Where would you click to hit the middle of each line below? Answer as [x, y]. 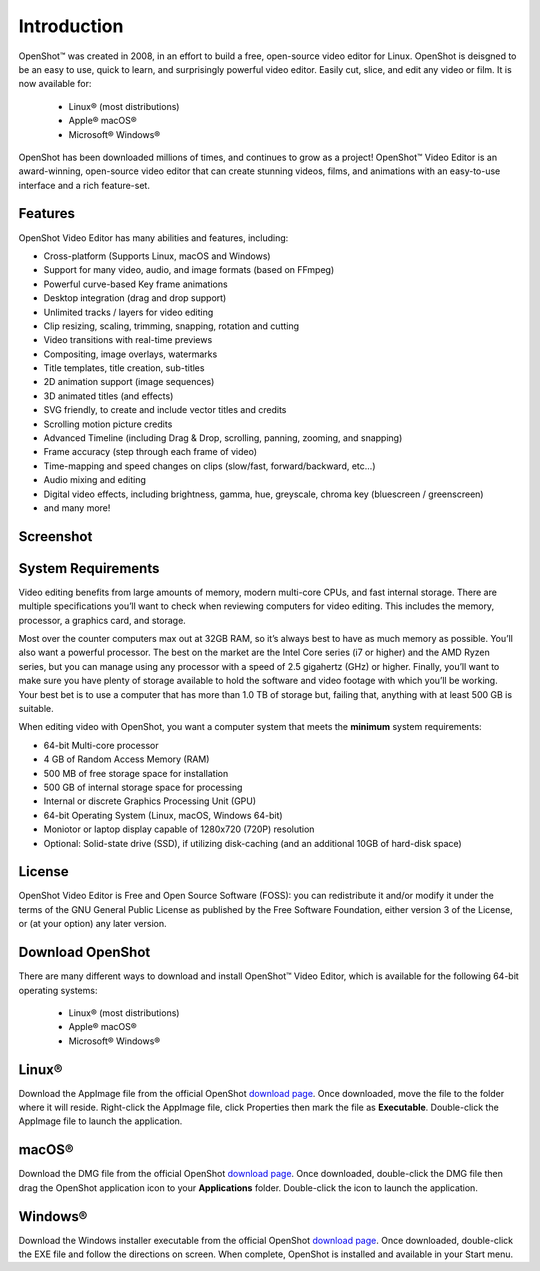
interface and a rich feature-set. [84, 185]
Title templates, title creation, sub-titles [124, 368]
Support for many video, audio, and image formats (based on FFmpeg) [189, 270]
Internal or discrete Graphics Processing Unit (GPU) [150, 801]
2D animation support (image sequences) [129, 382]
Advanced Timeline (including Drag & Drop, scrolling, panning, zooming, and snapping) [223, 438]
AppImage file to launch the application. [100, 1121]
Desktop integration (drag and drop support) [135, 298]
